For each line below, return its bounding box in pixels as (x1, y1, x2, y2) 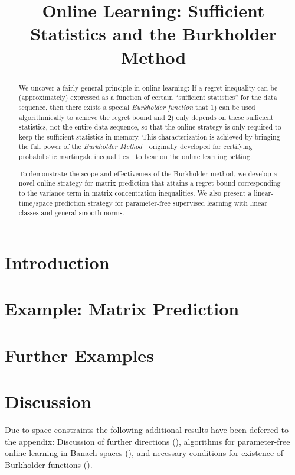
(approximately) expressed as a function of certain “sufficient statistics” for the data (18, 92, 277, 102)
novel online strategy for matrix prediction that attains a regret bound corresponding (18, 178, 281, 188)
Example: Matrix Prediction (5, 296, 240, 321)
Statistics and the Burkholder (30, 21, 277, 46)
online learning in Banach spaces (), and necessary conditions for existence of (5, 447, 284, 459)
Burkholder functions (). (5, 458, 93, 470)
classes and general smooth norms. (18, 208, 124, 218)
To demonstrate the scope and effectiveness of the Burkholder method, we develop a (18, 168, 277, 178)
